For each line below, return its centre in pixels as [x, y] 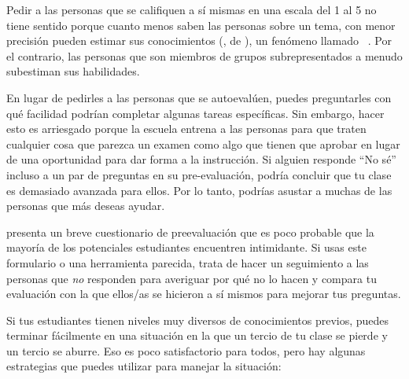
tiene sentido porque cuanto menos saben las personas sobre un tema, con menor [201, 25]
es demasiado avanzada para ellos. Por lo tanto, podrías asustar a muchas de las [199, 190]
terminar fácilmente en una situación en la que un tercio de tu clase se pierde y [197, 335]
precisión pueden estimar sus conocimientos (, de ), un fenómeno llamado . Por [199, 40]
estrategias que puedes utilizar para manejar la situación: [144, 366]
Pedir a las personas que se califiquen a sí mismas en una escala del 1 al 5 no [192, 9]
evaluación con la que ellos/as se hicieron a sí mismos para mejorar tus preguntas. [204, 294]
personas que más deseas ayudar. [86, 206]
